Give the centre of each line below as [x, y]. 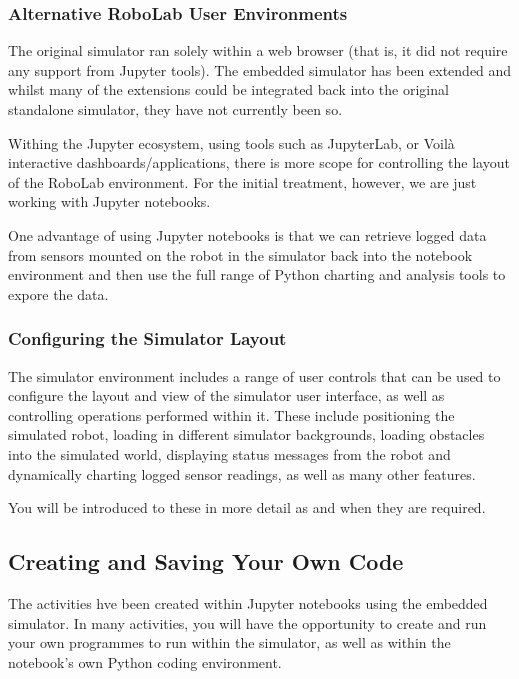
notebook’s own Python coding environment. [145, 661]
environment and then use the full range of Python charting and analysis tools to [257, 274]
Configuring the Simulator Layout [147, 338]
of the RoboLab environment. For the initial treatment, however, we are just [242, 181]
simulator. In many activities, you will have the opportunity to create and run [247, 622]
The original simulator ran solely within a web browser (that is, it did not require [258, 50]
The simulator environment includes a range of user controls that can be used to [254, 375]
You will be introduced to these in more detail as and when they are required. [247, 507]
